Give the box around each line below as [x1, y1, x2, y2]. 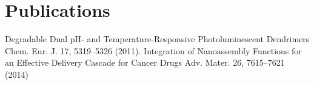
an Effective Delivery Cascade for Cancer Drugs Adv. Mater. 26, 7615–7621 [5, 56, 285, 69]
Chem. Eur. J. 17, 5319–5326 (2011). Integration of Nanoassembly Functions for [5, 44, 302, 57]
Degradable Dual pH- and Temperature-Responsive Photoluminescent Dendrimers [5, 33, 310, 45]
